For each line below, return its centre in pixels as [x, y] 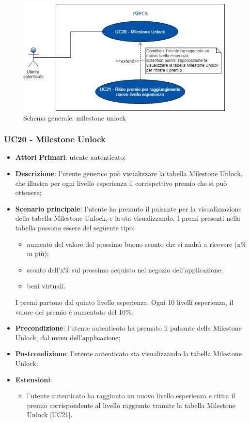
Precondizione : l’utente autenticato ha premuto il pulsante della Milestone [128, 328]
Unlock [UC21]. [50, 415]
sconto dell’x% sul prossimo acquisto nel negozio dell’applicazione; [125, 269]
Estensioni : [34, 379]
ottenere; [28, 192]
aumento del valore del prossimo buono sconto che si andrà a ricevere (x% [137, 244]
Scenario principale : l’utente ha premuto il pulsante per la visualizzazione [128, 208]
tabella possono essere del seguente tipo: [75, 227]
